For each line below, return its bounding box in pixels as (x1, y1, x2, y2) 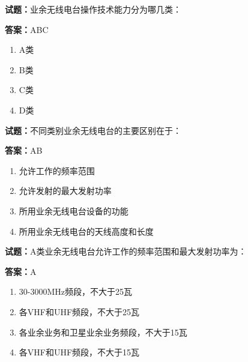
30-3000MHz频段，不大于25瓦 (19, 285, 133, 298)
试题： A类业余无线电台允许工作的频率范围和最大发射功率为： (5, 245, 247, 258)
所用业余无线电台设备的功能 (19, 204, 129, 217)
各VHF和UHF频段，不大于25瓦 (19, 305, 140, 318)
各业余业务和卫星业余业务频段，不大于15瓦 (19, 325, 187, 338)
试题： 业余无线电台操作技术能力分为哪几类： (5, 3, 181, 15)
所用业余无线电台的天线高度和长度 (19, 225, 154, 237)
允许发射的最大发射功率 (19, 184, 112, 197)
